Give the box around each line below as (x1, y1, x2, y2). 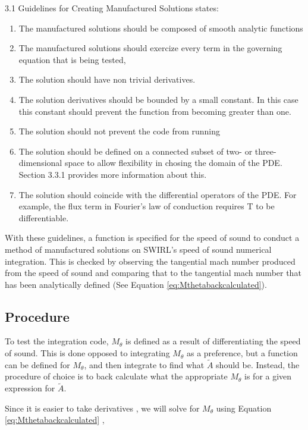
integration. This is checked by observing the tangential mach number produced (5, 255, 296, 267)
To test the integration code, (5, 335, 109, 347)
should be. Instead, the (216, 358, 300, 371)
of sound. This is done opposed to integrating (5, 347, 170, 359)
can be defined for (5, 358, 70, 371)
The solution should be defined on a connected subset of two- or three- (18, 145, 276, 157)
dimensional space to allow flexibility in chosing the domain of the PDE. (18, 156, 282, 169)
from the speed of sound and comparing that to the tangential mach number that (5, 266, 301, 279)
